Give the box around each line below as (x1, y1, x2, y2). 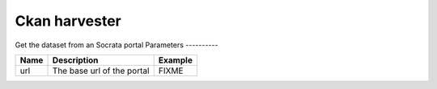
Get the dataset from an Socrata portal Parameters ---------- (15, 40, 218, 50)
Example (158, 55, 193, 66)
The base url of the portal (52, 65, 150, 76)
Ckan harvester (15, 12, 121, 30)
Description (52, 55, 99, 66)
